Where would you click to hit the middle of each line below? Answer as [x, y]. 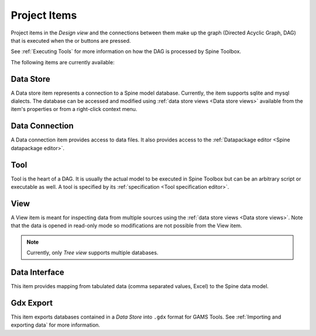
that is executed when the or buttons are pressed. [71, 40]
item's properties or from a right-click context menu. [74, 109]
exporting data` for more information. [56, 325]
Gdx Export [32, 303]
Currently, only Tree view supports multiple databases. [92, 253]
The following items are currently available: [63, 62]
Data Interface [37, 272]
